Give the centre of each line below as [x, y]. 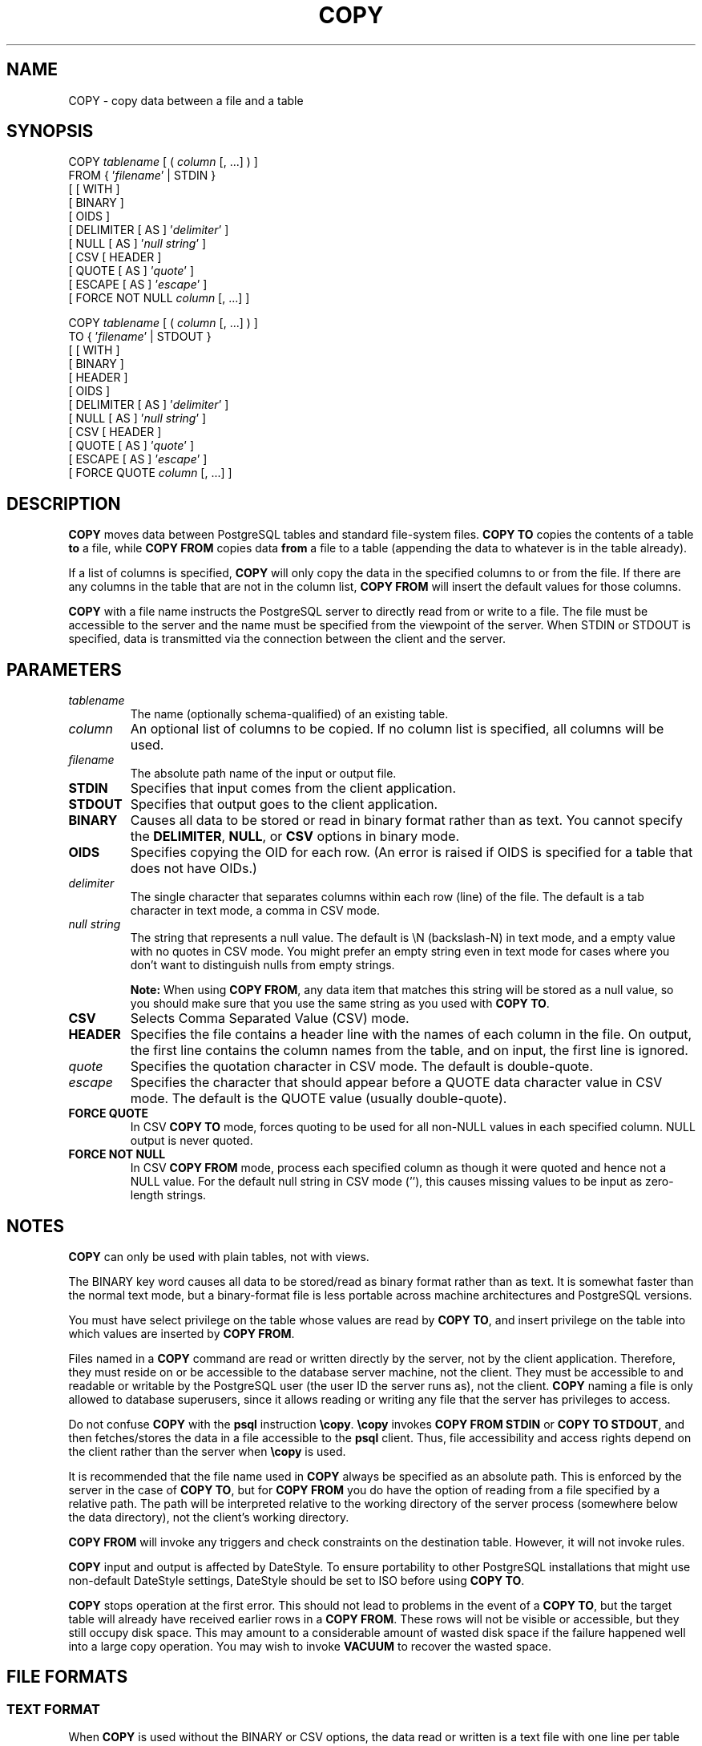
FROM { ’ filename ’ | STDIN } [142, 176]
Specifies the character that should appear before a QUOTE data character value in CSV [396, 1083]
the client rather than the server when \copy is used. [207, 1451]
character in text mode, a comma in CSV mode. [255, 911]
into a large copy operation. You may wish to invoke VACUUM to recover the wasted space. [310, 1646]
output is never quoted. [192, 1141]
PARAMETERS [64, 669]
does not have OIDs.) [194, 869]
